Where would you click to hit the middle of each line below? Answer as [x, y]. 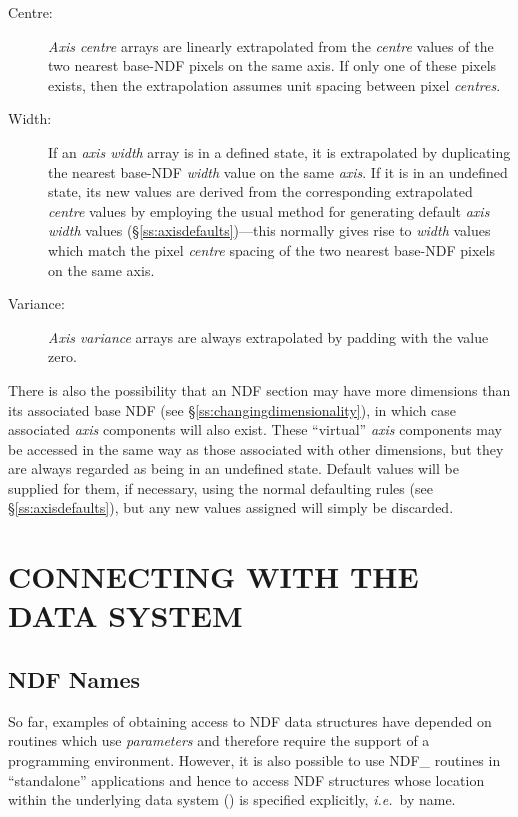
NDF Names [74, 679]
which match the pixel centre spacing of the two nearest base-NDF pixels [271, 249]
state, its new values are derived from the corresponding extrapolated [260, 191]
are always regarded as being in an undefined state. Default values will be [233, 468]
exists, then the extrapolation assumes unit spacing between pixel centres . [274, 84]
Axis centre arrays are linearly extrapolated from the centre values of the [271, 45]
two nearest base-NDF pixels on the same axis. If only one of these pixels [272, 65]
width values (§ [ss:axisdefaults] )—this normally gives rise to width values [269, 230]
